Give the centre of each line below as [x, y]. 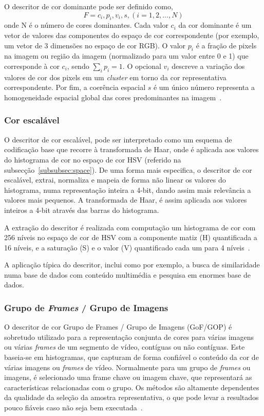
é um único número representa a [204, 87]
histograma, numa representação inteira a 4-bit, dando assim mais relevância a [128, 189]
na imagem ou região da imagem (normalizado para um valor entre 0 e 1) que [126, 56]
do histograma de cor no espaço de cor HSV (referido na [93, 159]
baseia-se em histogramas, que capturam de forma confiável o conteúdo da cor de [131, 357]
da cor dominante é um [215, 25]
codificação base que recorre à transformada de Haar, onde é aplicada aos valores [131, 149]
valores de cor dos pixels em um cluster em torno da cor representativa [115, 77]
